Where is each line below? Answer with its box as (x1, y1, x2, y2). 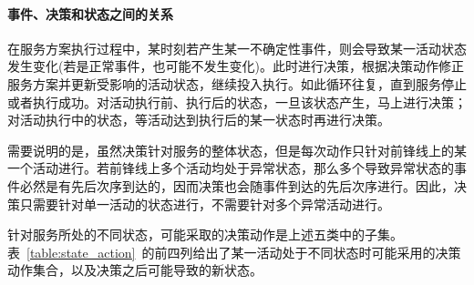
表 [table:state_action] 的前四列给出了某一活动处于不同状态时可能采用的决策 (7, 242, 461, 261)
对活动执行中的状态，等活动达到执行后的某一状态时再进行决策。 (7, 110, 390, 129)
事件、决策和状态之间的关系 (7, 4, 173, 23)
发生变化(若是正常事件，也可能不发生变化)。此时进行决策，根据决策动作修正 (7, 56, 464, 76)
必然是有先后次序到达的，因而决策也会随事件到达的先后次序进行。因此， (19, 176, 454, 195)
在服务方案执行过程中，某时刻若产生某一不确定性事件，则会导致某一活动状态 (7, 38, 467, 57)
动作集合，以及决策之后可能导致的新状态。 (7, 260, 263, 280)
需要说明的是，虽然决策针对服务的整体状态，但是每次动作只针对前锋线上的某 (7, 140, 467, 159)
